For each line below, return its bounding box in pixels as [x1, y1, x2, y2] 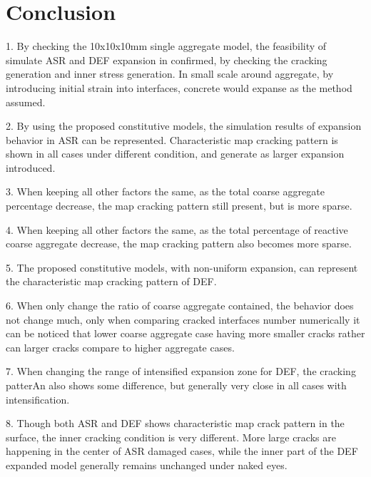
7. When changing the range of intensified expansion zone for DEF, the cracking [6, 364, 356, 379]
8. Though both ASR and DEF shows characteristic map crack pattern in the [6, 416, 345, 431]
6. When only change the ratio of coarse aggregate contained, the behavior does [6, 298, 354, 313]
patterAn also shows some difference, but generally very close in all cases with [6, 378, 347, 392]
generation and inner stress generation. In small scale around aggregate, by [6, 66, 334, 81]
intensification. [6, 391, 70, 406]
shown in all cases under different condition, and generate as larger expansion [6, 146, 345, 161]
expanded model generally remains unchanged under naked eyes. [6, 457, 288, 472]
